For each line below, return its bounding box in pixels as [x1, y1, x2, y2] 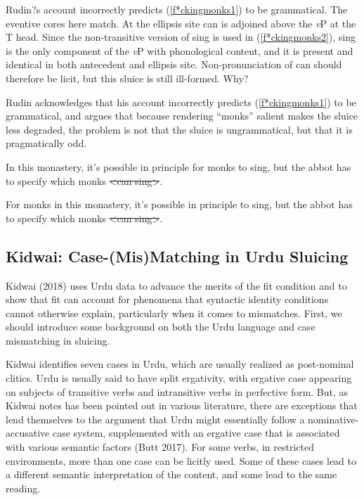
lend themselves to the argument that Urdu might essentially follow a [6, 411, 305, 426]
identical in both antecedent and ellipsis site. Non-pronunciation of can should [6, 57, 342, 72]
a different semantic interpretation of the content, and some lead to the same [6, 467, 337, 482]
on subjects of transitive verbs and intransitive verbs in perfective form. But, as [6, 384, 349, 399]
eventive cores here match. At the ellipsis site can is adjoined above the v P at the [6, 15, 356, 30]
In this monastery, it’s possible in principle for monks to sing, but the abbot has [6, 159, 351, 174]
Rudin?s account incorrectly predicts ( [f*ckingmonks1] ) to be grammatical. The [6, 2, 348, 16]
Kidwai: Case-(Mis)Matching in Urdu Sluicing [6, 245, 349, 267]
